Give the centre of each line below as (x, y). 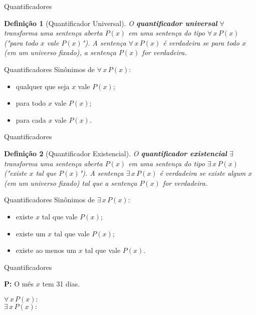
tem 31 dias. (61, 284)
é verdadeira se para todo (201, 42)
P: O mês (19, 284)
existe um (31, 233)
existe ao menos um (46, 250)
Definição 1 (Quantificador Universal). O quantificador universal (111, 23)
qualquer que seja (43, 86)
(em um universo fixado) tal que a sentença (71, 183)
